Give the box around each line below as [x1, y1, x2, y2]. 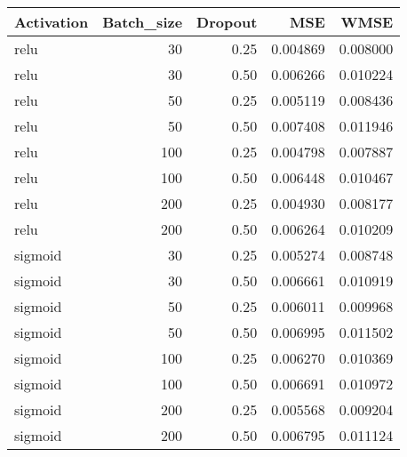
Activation [14, 12, 89, 32]
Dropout [196, 12, 258, 32]
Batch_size [102, 12, 183, 32]
